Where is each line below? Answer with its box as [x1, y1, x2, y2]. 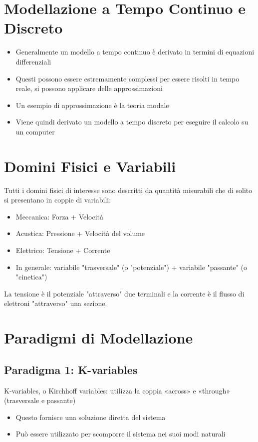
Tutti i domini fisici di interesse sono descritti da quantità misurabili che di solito [4, 184, 253, 195]
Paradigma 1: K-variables [4, 361, 138, 377]
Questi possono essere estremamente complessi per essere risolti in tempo [15, 73, 240, 83]
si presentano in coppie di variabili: [4, 194, 111, 205]
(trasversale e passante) [4, 395, 76, 405]
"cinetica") [15, 271, 47, 282]
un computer [15, 126, 55, 136]
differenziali [15, 56, 51, 66]
